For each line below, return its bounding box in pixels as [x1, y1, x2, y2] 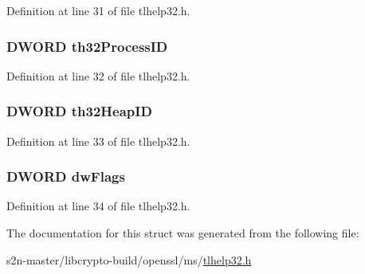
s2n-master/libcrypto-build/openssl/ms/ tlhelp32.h [6, 251, 252, 268]
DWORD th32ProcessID [6, 36, 168, 56]
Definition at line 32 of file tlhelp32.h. [6, 67, 190, 84]
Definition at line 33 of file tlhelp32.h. [6, 132, 190, 149]
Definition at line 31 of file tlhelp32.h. [6, 2, 190, 18]
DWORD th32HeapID [6, 101, 152, 121]
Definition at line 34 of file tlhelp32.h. [6, 198, 190, 214]
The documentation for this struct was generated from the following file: [6, 225, 359, 241]
